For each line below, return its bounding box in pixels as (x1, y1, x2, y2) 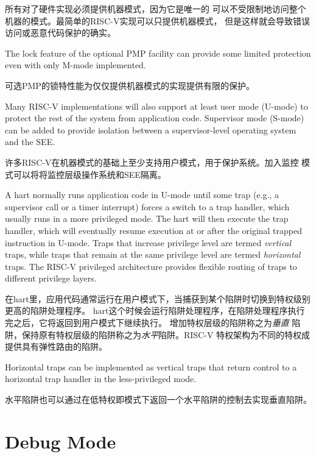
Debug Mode (5, 428, 116, 453)
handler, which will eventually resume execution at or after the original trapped (5, 224, 303, 236)
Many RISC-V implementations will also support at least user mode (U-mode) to (5, 99, 308, 112)
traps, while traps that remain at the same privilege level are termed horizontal (5, 248, 301, 261)
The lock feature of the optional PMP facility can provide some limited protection (5, 46, 311, 59)
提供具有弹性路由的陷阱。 (5, 340, 107, 353)
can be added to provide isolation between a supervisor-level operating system (5, 123, 297, 136)
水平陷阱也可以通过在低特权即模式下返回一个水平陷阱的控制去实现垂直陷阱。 (5, 393, 312, 406)
